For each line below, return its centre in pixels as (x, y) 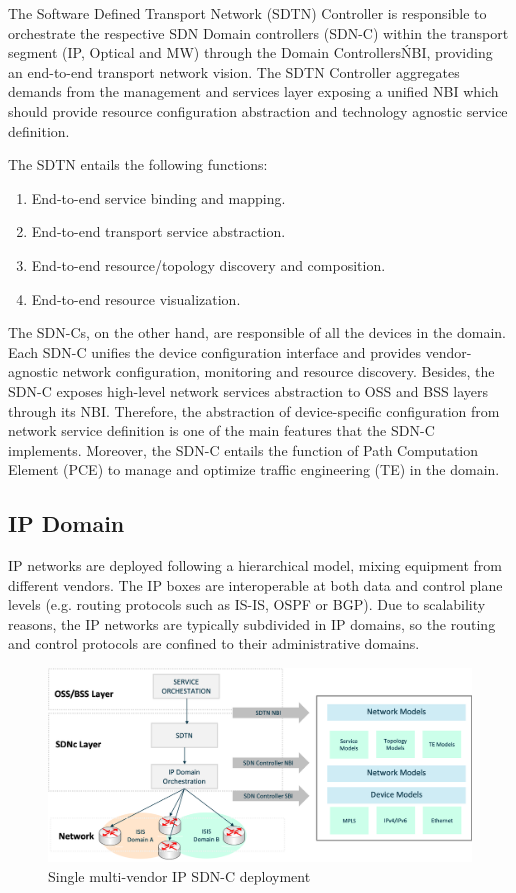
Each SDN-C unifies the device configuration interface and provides (214, 351)
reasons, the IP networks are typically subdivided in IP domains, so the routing (252, 623)
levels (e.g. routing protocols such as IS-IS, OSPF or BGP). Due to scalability (247, 604)
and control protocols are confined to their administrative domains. (214, 643)
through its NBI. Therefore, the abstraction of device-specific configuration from (254, 410)
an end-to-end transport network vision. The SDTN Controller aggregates (234, 71)
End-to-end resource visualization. (136, 298)
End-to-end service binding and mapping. (158, 197)
